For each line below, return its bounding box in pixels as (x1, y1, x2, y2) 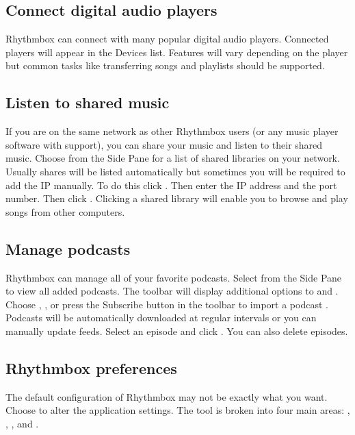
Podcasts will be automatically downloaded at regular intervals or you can (5, 310, 317, 325)
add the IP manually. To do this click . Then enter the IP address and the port (5, 177, 337, 192)
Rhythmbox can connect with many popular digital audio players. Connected (5, 32, 329, 46)
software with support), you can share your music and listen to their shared (5, 137, 323, 151)
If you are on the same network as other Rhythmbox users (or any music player (5, 124, 339, 138)
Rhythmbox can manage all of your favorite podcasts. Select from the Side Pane (5, 270, 342, 284)
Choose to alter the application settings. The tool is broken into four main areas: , (5, 403, 350, 417)
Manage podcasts (5, 238, 131, 259)
